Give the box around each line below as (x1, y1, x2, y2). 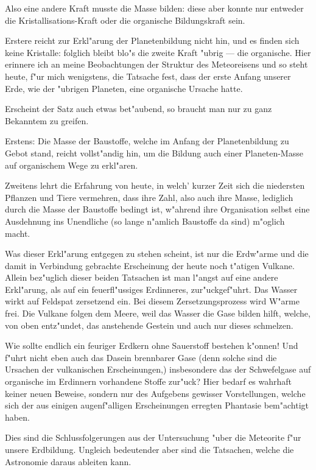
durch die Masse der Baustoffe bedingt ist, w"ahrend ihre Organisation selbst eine (5, 203, 310, 216)
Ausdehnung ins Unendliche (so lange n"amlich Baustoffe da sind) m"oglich (5, 214, 285, 227)
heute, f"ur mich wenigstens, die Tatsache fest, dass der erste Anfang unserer (5, 69, 291, 82)
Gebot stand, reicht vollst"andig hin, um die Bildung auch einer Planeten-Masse (5, 146, 303, 159)
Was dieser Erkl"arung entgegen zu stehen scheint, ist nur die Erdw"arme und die (5, 247, 309, 260)
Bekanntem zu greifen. (5, 114, 89, 127)
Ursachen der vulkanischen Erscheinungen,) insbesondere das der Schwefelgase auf (5, 363, 311, 376)
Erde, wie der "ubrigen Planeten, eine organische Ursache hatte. (5, 82, 243, 94)
